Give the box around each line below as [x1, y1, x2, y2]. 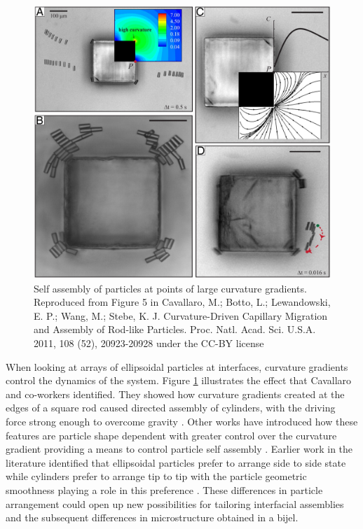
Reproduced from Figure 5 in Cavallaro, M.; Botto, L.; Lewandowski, [34, 295, 331, 309]
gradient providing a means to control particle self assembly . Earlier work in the [6, 442, 353, 456]
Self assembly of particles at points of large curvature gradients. [34, 281, 307, 295]
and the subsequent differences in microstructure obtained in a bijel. [6, 510, 299, 525]
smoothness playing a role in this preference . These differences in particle [6, 482, 323, 497]
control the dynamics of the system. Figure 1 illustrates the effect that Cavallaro [6, 373, 352, 388]
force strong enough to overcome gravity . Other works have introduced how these [6, 414, 358, 428]
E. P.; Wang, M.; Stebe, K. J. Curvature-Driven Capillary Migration [34, 308, 328, 323]
